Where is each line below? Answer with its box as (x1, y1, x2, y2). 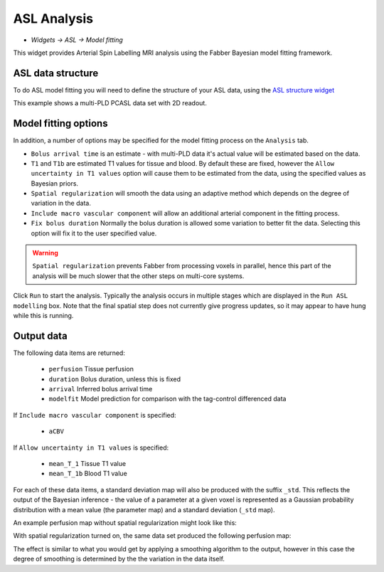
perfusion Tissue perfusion (48, 365, 134, 374)
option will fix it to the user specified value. (31, 228, 157, 238)
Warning (32, 249, 58, 258)
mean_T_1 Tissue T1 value (48, 460, 127, 468)
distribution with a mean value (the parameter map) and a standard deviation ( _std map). (13, 505, 275, 514)
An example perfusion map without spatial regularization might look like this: (13, 518, 238, 526)
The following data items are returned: (13, 349, 126, 357)
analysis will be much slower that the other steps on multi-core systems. (32, 271, 245, 280)
